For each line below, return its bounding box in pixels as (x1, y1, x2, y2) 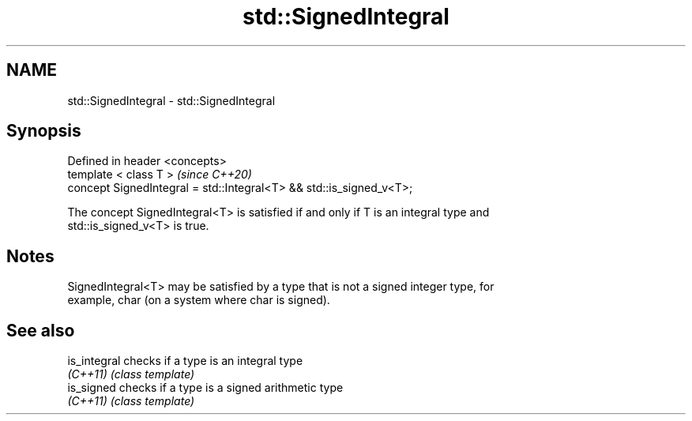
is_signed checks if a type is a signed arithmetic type (67, 381, 344, 395)
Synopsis (6, 121, 81, 141)
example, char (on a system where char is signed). (67, 293, 330, 307)
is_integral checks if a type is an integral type (67, 354, 303, 368)
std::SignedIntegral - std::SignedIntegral (67, 93, 276, 107)
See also (6, 320, 75, 340)
